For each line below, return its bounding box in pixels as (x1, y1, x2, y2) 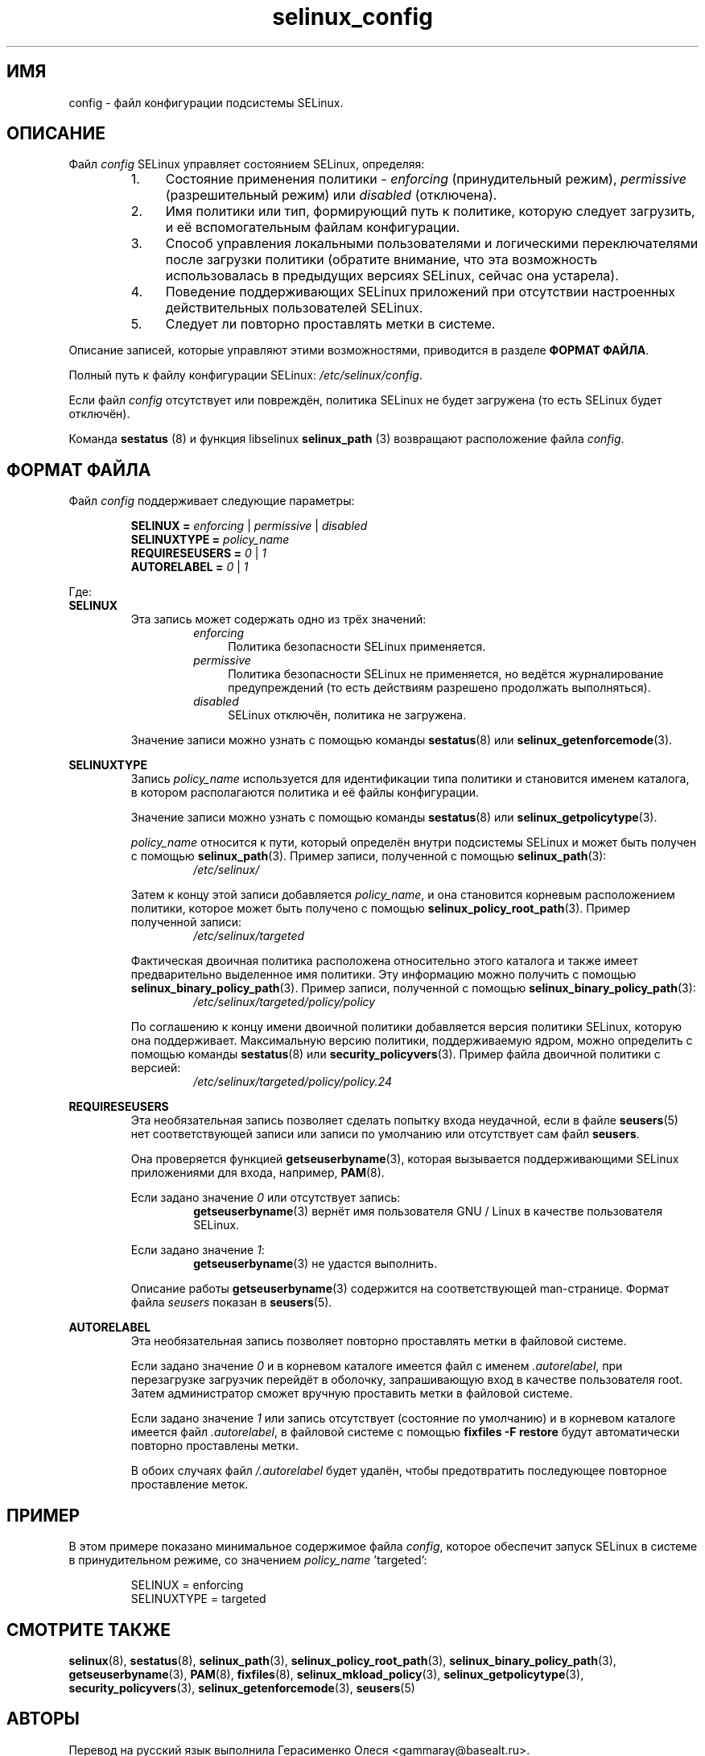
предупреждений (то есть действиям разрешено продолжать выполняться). (228, 681, 651, 695)
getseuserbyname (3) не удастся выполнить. (193, 1257, 438, 1271)
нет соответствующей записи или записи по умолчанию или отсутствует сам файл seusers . (130, 1127, 640, 1141)
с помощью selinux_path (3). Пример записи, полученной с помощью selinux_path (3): (130, 849, 607, 864)
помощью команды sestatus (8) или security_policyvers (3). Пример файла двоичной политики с (130, 1047, 661, 1062)
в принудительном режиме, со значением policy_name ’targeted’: (68, 1553, 427, 1568)
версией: (130, 1061, 181, 1075)
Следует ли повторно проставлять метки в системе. (165, 316, 496, 333)
